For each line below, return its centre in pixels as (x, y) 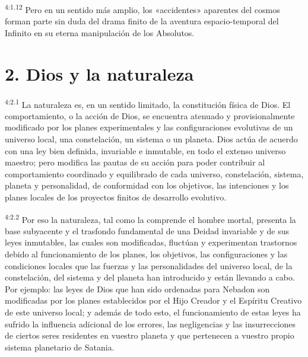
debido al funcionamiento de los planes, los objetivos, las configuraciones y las (146, 254)
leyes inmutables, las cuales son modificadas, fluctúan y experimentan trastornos (151, 242)
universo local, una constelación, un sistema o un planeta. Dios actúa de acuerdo (151, 139)
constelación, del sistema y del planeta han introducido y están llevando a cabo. (150, 277)
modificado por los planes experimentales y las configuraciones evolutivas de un (149, 127)
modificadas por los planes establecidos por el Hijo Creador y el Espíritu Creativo (153, 300)
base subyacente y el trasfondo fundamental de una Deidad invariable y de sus (147, 230)
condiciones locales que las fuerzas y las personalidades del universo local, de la (149, 265)
